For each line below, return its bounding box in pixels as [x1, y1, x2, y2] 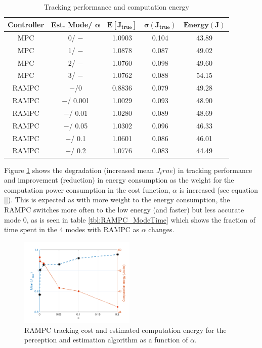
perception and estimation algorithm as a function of [24, 334, 188, 345]
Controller [8, 19, 45, 29]
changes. [148, 224, 174, 235]
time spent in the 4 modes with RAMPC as [4, 224, 139, 235]
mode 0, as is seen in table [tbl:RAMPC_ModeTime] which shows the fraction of [4, 214, 256, 225]
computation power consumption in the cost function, [4, 184, 170, 195]
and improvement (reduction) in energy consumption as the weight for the [4, 175, 234, 185]
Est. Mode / [51, 19, 93, 29]
